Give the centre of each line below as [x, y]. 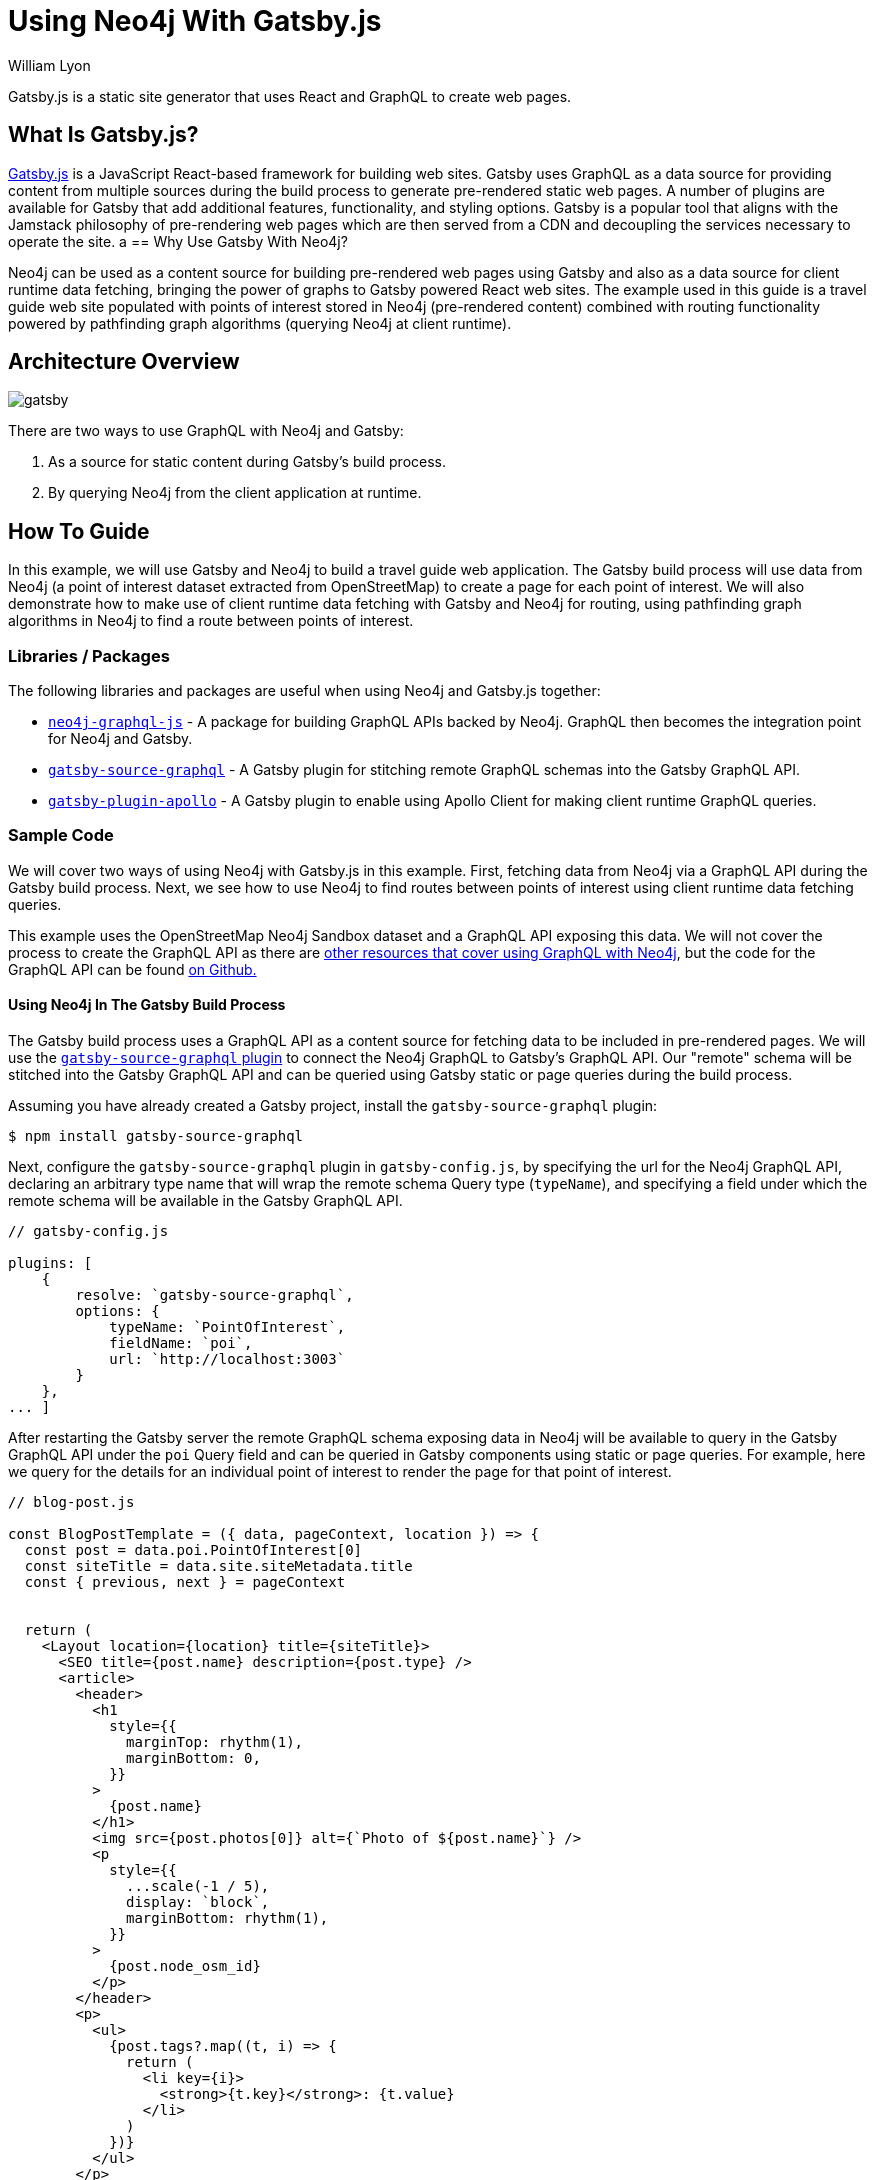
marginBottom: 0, [193, 1758]
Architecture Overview [124, 362]
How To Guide [79, 531]
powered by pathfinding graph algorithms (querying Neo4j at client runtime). [260, 323]
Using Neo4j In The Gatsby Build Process [147, 1005]
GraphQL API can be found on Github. [132, 969]
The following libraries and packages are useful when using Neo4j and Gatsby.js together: [304, 691]
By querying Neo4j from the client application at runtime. [235, 493]
